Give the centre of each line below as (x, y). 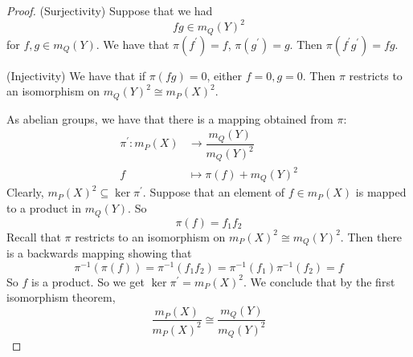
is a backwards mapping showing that (99, 252)
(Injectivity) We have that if (76, 75)
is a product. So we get (88, 281)
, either (225, 75)
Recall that (34, 236)
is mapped (381, 192)
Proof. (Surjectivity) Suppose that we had (110, 10)
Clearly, (25, 192)
